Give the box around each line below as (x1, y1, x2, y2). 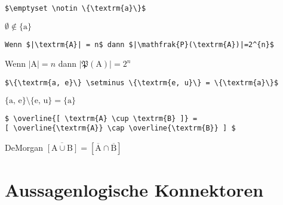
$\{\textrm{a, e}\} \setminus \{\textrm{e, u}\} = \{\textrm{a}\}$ (5, 78, 279, 87)
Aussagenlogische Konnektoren (5, 178, 264, 202)
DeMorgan (5, 141, 44, 153)
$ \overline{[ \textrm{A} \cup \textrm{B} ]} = (5, 114, 198, 123)
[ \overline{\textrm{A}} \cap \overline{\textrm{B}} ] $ (5, 124, 236, 133)
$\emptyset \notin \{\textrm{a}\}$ (5, 4, 146, 13)
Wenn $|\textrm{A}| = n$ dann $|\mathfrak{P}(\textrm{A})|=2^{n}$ (5, 40, 275, 49)
